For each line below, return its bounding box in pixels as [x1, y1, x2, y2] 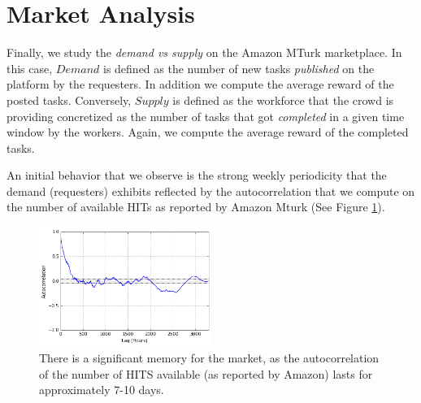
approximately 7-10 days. [39, 381, 164, 398]
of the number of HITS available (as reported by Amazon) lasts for [39, 365, 373, 382]
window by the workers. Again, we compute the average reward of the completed [7, 123, 409, 141]
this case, [7, 59, 53, 76]
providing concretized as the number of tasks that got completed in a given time [7, 107, 405, 124]
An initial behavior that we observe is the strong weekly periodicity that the [7, 167, 387, 184]
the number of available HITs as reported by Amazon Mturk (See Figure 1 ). [7, 198, 385, 215]
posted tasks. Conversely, [7, 91, 132, 108]
